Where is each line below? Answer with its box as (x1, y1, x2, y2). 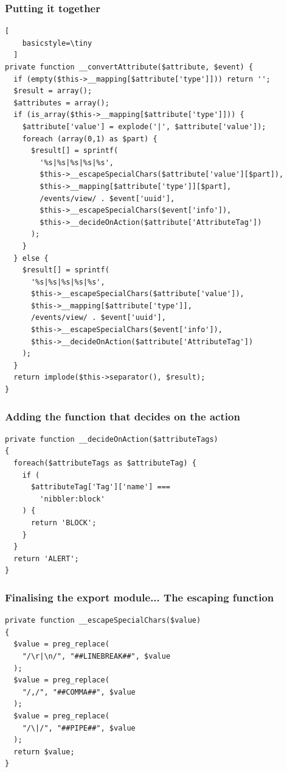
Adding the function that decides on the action (5, 408, 240, 423)
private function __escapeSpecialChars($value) (5, 616, 201, 625)
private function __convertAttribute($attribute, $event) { (5, 63, 254, 71)
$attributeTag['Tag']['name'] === (30, 483, 171, 492)
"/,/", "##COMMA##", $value (22, 687, 136, 696)
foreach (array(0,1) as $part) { (22, 134, 157, 143)
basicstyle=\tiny (22, 38, 92, 48)
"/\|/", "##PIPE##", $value (22, 723, 136, 732)
